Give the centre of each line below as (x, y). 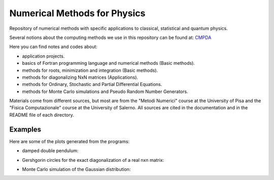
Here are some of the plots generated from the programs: (70, 141)
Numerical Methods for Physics (77, 13)
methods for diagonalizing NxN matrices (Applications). (80, 77)
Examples (25, 129)
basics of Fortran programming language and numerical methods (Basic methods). (109, 63)
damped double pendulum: (50, 151)
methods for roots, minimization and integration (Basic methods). (90, 70)
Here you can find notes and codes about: (53, 47)
